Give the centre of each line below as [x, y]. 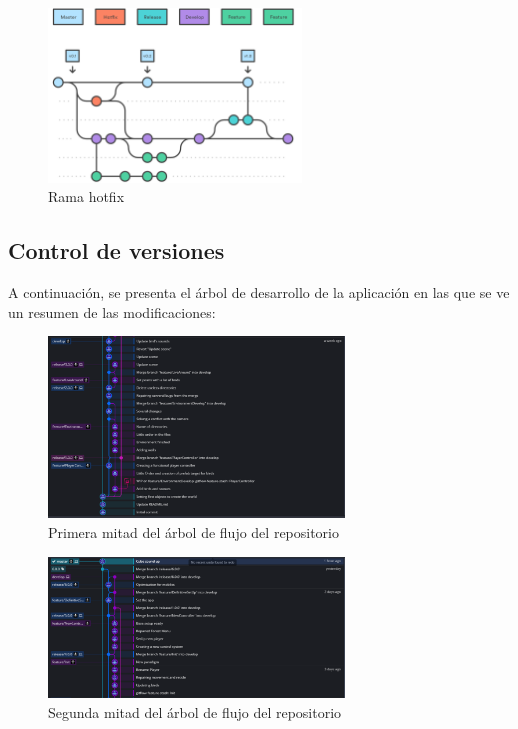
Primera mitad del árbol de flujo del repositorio [194, 532]
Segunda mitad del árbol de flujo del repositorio [195, 711]
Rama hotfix [86, 196]
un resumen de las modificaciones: [112, 311]
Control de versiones [116, 250]
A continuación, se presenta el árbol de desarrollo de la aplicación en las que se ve [259, 292]
